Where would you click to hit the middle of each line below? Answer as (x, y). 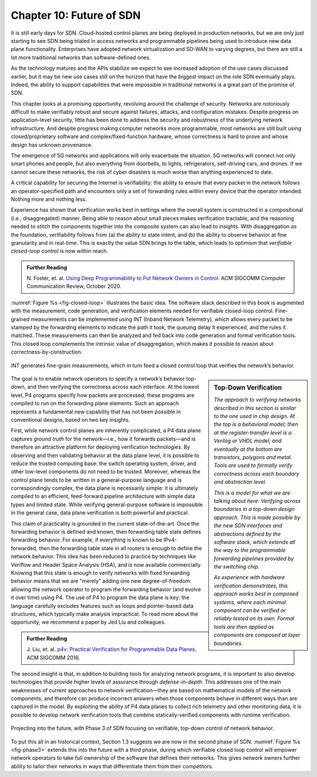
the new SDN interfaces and (248, 526)
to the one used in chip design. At (254, 416)
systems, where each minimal (250, 602)
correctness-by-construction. (47, 352)
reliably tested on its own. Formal (254, 618)
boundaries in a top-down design (254, 509)
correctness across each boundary (257, 473)
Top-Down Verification (248, 388)
